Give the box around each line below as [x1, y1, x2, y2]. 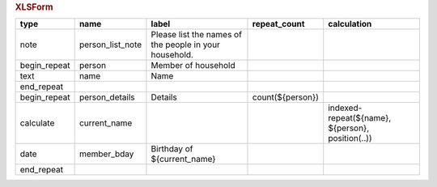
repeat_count [252, 19, 305, 30]
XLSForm [15, 2, 53, 12]
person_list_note [78, 39, 142, 50]
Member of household [151, 60, 236, 71]
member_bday [78, 148, 134, 159]
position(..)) [328, 133, 372, 144]
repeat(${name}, [328, 113, 392, 124]
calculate [19, 117, 55, 129]
